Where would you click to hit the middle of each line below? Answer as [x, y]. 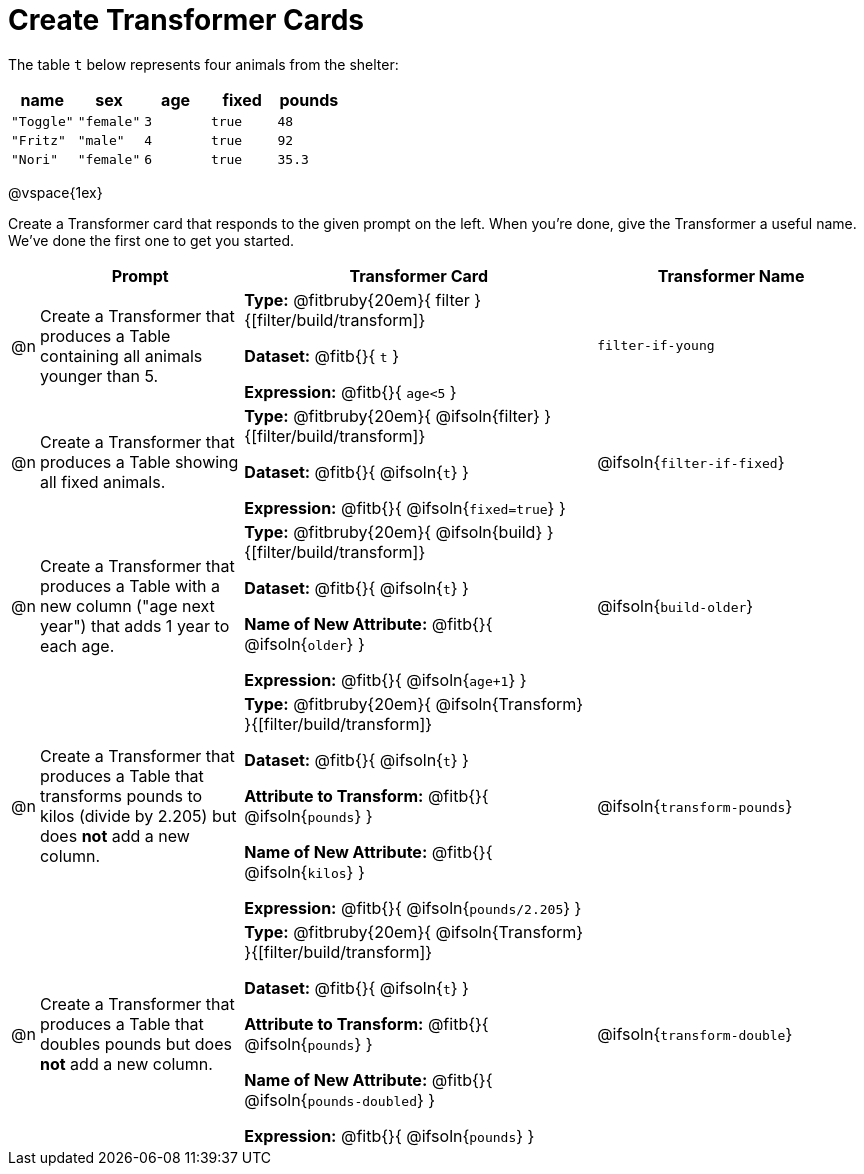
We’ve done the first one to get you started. [151, 240]
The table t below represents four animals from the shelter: [203, 64]
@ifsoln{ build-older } [675, 605]
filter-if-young [656, 346]
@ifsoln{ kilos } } [304, 871]
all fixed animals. [102, 481]
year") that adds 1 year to [134, 625]
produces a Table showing [139, 461]
